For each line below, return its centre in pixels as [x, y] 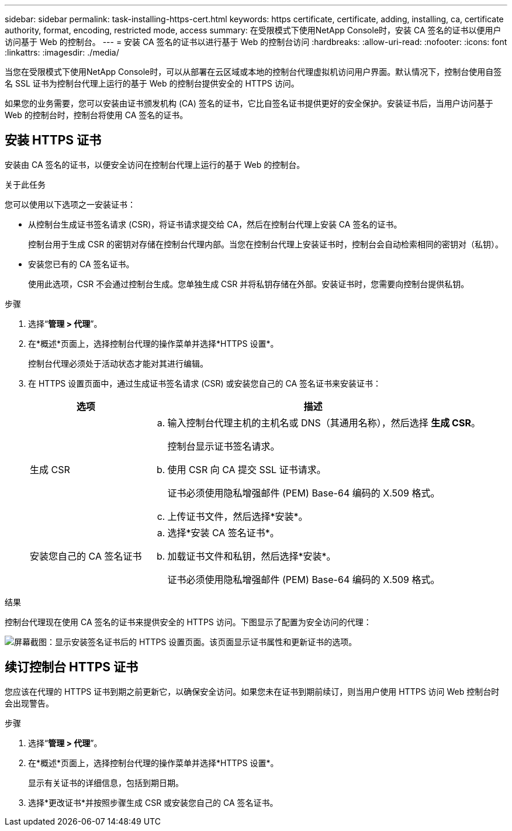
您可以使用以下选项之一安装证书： [70, 204]
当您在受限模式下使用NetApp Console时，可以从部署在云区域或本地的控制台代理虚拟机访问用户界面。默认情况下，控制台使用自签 [253, 72]
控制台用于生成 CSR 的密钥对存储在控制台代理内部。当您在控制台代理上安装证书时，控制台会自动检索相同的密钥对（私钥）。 [266, 244]
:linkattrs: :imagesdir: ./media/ [62, 52]
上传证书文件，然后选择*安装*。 [238, 516]
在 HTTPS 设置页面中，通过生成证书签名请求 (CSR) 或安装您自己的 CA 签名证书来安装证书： [205, 383]
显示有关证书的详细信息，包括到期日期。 [106, 782]
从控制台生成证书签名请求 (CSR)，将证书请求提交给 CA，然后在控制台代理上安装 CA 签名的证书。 [215, 224]
